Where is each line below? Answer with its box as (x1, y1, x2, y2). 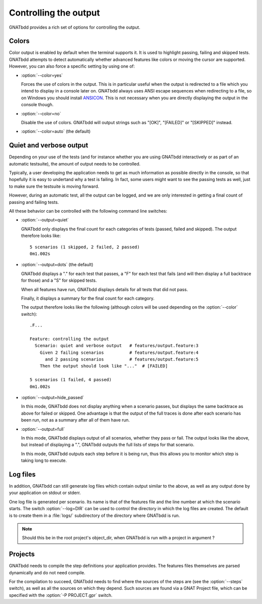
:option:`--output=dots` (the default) (21, 262, 94, 268)
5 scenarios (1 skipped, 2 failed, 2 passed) (30, 244, 140, 250)
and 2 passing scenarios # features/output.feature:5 (45, 357, 199, 362)
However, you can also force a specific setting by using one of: (9, 63, 135, 69)
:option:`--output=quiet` (21, 217, 69, 223)
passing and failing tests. (9, 199, 59, 205)
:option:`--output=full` (21, 426, 65, 432)
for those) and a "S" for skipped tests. (21, 277, 97, 283)
